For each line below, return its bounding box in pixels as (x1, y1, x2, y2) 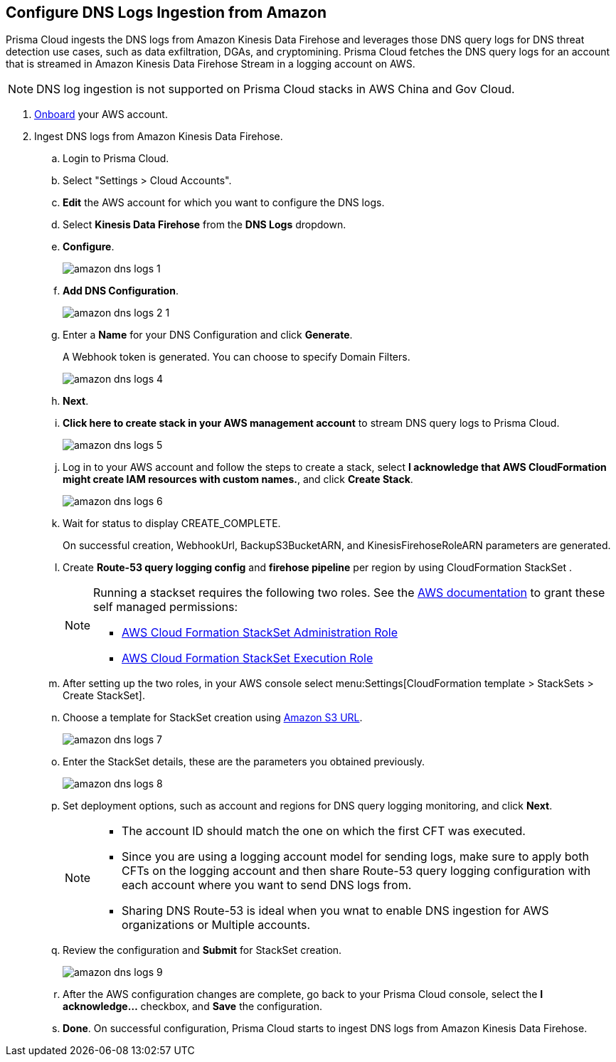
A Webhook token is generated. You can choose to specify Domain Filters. (63, 351, 410, 363)
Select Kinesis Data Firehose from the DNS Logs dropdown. (63, 218, 346, 231)
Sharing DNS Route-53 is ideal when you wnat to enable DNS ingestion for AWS (122, 903, 549, 918)
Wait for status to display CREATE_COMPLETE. (63, 517, 281, 530)
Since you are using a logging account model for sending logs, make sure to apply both (122, 849, 589, 864)
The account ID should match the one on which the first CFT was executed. (122, 824, 526, 839)
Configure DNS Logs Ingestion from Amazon (6, 4, 327, 21)
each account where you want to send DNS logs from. (122, 878, 412, 893)
